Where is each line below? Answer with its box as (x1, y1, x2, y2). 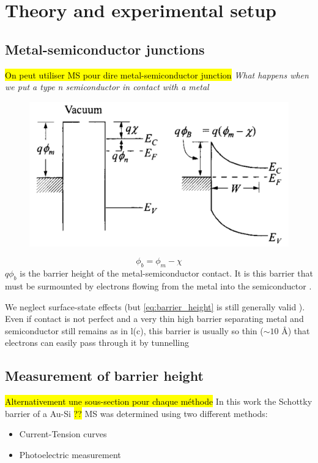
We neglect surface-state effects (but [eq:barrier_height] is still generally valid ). (5, 300, 305, 313)
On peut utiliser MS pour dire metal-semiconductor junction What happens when (5, 68, 309, 81)
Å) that (281, 324, 310, 337)
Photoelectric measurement (19, 448, 121, 461)
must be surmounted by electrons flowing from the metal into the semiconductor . (5, 279, 312, 292)
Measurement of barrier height (5, 366, 204, 385)
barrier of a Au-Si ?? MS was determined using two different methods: (5, 407, 268, 419)
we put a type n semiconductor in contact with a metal (5, 80, 209, 93)
